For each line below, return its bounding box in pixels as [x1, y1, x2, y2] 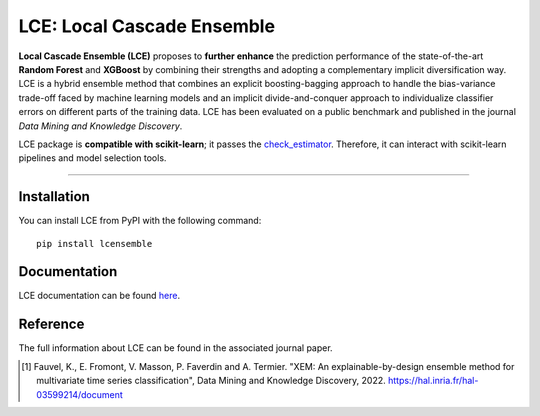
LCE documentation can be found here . [18, 290, 180, 302]
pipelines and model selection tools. [18, 152, 167, 164]
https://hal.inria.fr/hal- [387, 375, 479, 387]
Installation [18, 188, 90, 205]
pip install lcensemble [36, 238, 153, 249]
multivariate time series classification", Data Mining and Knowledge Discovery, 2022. [36, 375, 386, 387]
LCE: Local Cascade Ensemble [18, 15, 275, 37]
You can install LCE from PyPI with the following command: [18, 215, 262, 227]
